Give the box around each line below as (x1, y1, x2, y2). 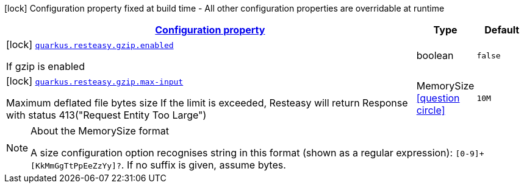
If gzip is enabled (6, 60, 85, 72)
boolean (416, 49, 454, 61)
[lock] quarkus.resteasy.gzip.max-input (6, 75, 184, 87)
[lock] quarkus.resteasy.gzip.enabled (6, 38, 174, 50)
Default (484, 24, 520, 36)
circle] (416, 104, 445, 116)
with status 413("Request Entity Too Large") (6, 109, 207, 121)
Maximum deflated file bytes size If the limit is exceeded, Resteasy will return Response (6, 97, 408, 109)
